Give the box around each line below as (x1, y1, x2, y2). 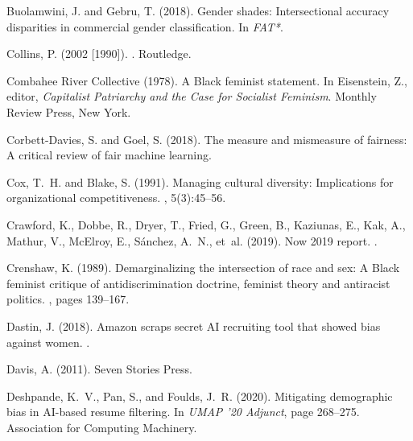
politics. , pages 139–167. (6, 291, 130, 307)
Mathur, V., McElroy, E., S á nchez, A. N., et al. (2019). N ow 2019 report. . (6, 232, 378, 249)
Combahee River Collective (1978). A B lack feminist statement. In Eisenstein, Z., (6, 72, 407, 89)
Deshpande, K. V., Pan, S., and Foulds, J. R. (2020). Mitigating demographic (6, 387, 393, 404)
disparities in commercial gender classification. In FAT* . (6, 18, 283, 35)
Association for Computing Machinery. (6, 418, 197, 435)
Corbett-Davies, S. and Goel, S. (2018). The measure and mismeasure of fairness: (6, 130, 407, 147)
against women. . (6, 333, 90, 350)
